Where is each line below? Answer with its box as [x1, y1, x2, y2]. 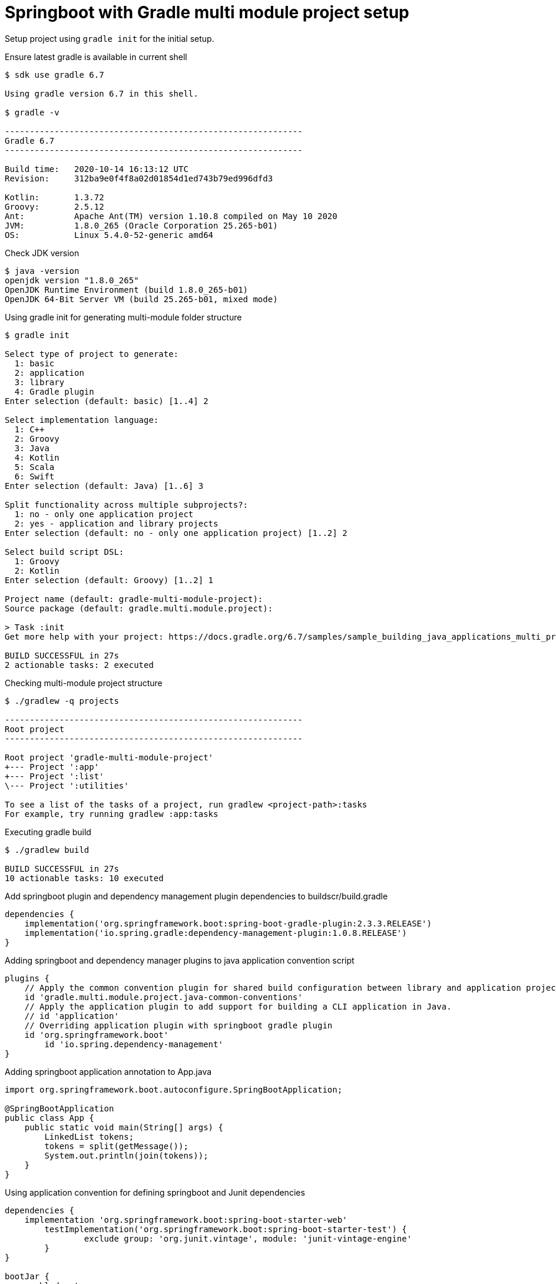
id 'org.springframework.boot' [24, 1030, 169, 1040]
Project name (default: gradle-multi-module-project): [5, 594, 263, 604]
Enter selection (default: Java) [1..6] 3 [5, 481, 204, 491]
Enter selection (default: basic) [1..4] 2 [5, 396, 208, 406]
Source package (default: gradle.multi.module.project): [5, 603, 273, 613]
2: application [14, 368, 84, 378]
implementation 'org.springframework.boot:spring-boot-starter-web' [24, 1214, 347, 1225]
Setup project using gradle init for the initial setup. [5, 33, 214, 44]
